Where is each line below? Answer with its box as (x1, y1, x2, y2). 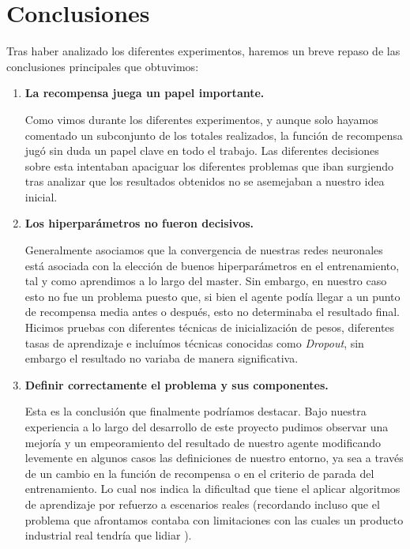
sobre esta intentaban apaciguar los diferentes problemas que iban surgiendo (24, 157, 393, 174)
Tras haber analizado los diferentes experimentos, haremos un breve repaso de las (6, 43, 401, 59)
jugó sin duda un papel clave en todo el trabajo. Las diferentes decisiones (24, 142, 379, 159)
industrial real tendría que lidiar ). (24, 527, 192, 543)
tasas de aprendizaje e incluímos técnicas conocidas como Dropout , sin (24, 334, 364, 351)
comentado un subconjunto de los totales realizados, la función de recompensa (24, 126, 403, 143)
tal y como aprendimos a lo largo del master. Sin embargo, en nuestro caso (24, 273, 387, 289)
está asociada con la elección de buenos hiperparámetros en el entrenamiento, (24, 257, 400, 273)
